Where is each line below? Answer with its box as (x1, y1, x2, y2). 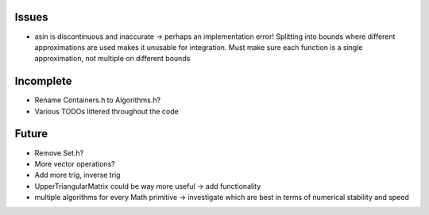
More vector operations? (34, 159, 115, 168)
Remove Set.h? (34, 148, 84, 158)
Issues (14, 10, 48, 24)
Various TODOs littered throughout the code (34, 106, 179, 116)
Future (14, 127, 48, 140)
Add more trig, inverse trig (34, 171, 121, 180)
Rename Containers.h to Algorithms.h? (34, 95, 161, 105)
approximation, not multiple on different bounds (34, 54, 191, 63)
